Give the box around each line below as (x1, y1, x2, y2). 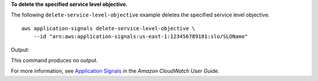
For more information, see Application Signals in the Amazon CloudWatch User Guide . (11, 68, 220, 75)
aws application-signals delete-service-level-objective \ (21, 25, 196, 31)
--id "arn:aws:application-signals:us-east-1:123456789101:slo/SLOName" (33, 33, 249, 40)
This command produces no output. (11, 57, 98, 64)
